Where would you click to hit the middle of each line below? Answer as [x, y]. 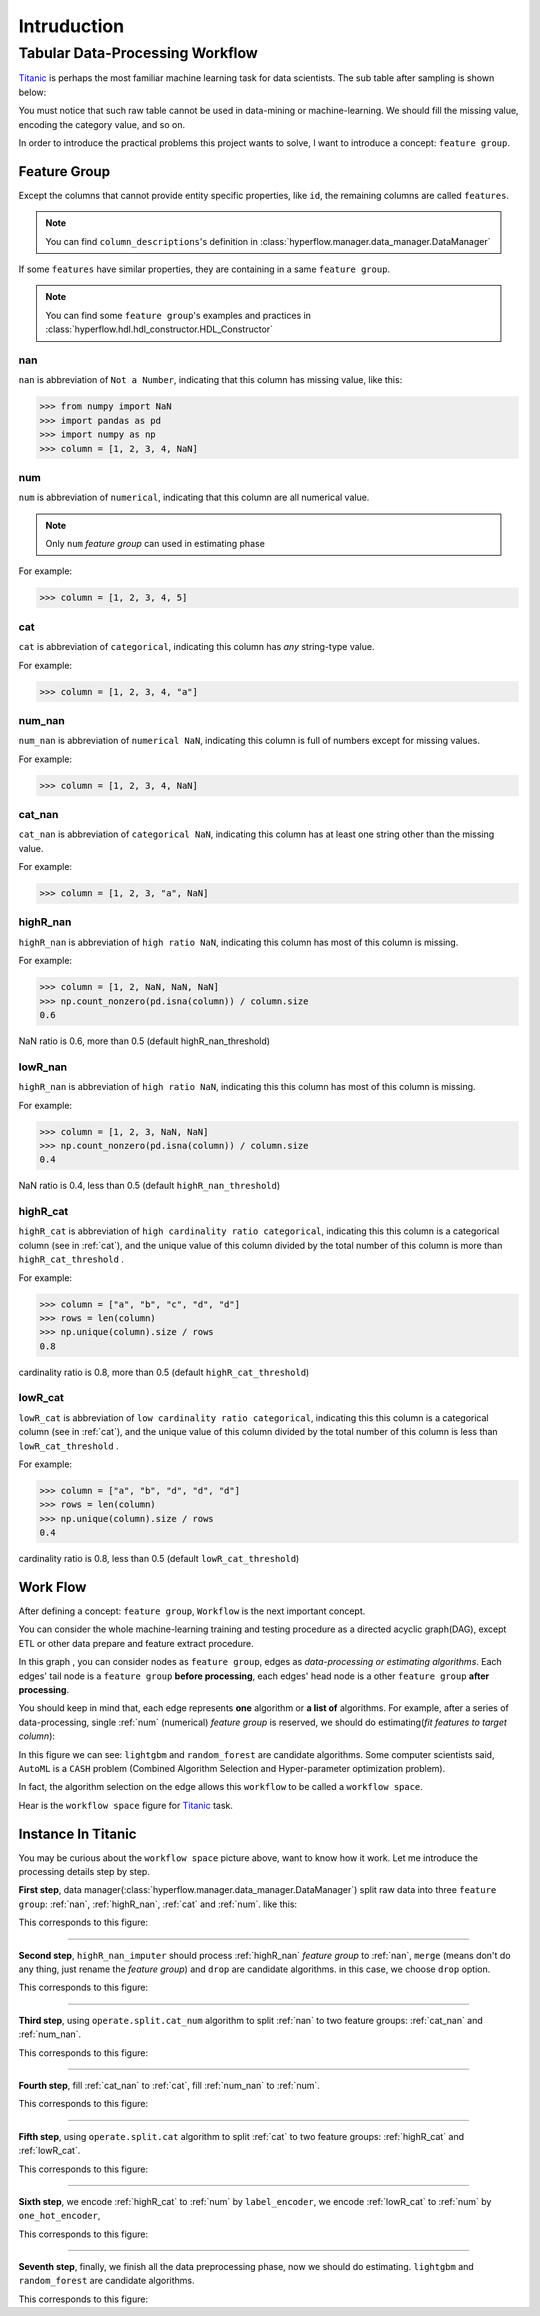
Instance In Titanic [77, 1833]
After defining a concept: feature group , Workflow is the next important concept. [192, 1611]
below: [32, 92]
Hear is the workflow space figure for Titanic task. [126, 1805]
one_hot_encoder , [59, 2216]
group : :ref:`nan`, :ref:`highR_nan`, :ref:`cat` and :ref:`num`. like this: [158, 1904]
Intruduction [71, 26]
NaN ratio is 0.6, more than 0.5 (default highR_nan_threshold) [144, 1041]
